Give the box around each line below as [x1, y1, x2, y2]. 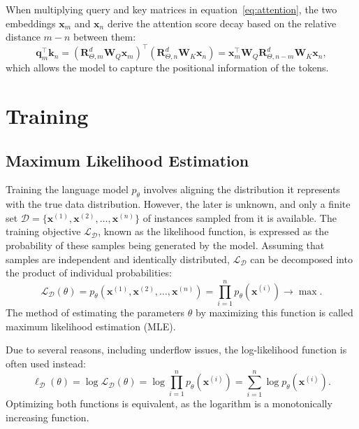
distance [6, 29, 41, 44]
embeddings [6, 15, 56, 30]
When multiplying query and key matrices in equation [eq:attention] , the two [6, 2, 337, 16]
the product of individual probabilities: [6, 265, 172, 280]
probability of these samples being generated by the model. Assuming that [6, 238, 325, 253]
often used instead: [6, 356, 86, 370]
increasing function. [6, 410, 89, 425]
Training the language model [6, 182, 129, 197]
